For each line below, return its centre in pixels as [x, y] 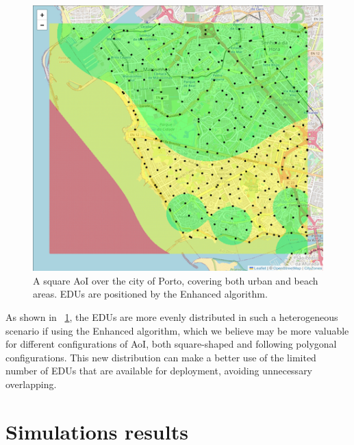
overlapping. [31, 384]
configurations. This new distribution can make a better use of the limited [161, 357]
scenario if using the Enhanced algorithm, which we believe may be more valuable [177, 330]
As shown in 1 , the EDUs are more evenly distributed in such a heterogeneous [172, 317]
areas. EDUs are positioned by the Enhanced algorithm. [150, 294]
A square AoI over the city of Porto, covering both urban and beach [176, 280]
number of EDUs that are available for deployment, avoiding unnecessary [159, 371]
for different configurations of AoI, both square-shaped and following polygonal [171, 344]
